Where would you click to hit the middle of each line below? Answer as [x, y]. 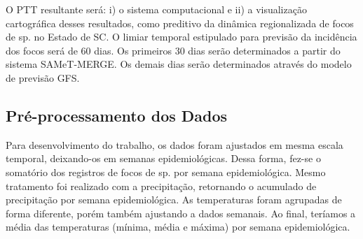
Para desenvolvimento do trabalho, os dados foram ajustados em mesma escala [174, 144]
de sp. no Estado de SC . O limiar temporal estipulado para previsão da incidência [181, 37]
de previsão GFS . [43, 77]
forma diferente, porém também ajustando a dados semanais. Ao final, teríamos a [181, 213]
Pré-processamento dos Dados [117, 115]
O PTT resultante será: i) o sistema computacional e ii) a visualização [156, 9]
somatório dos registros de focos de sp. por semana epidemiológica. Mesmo [166, 172]
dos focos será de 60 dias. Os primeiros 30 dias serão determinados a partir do [173, 50]
